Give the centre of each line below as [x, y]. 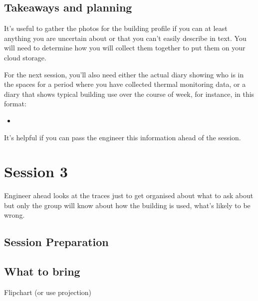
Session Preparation [56, 242]
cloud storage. [25, 57]
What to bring [42, 271]
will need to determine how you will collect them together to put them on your [125, 48]
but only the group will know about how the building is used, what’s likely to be [127, 205]
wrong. [14, 215]
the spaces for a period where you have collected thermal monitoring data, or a [125, 84]
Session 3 [36, 171]
